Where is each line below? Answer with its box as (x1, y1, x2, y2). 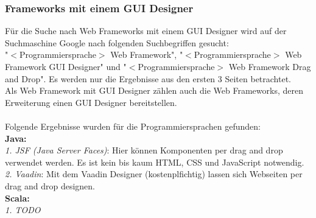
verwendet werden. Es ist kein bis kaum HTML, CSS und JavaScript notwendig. (5, 155, 304, 168)
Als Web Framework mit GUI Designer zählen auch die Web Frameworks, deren (5, 84, 303, 97)
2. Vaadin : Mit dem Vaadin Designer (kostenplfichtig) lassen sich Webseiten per (5, 167, 303, 180)
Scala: (5, 191, 30, 204)
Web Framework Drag (228, 60, 311, 72)
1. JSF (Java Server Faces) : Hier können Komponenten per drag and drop (5, 144, 283, 156)
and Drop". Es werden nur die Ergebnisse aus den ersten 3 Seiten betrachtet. (5, 72, 291, 85)
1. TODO (5, 203, 41, 216)
